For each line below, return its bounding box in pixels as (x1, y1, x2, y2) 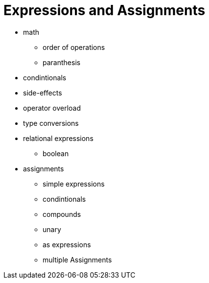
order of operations (43, 43, 105, 51)
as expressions (43, 240, 91, 249)
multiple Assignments (43, 255, 112, 264)
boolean (43, 149, 69, 158)
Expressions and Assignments (3, 2, 206, 19)
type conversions (23, 118, 79, 127)
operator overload (23, 103, 81, 112)
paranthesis (43, 58, 81, 67)
